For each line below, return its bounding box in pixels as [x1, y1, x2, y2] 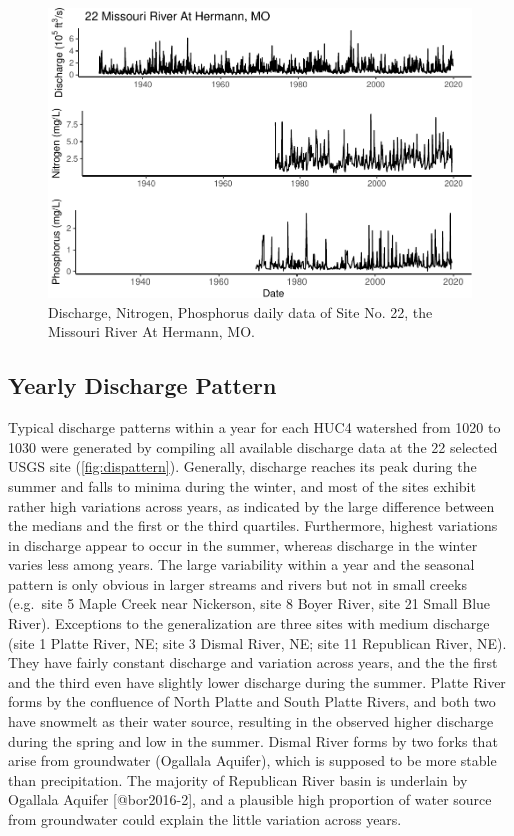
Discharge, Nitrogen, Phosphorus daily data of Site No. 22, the [48, 301, 433, 322]
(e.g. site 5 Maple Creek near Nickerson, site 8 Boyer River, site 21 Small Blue [8, 593, 491, 614]
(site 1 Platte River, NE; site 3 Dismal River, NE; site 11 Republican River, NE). [8, 632, 507, 653]
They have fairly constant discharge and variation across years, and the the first [8, 652, 498, 673]
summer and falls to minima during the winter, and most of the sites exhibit [8, 475, 476, 496]
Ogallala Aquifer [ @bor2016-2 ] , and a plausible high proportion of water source [8, 789, 492, 810]
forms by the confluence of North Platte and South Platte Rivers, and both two [8, 691, 496, 712]
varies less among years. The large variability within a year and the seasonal [8, 554, 475, 575]
